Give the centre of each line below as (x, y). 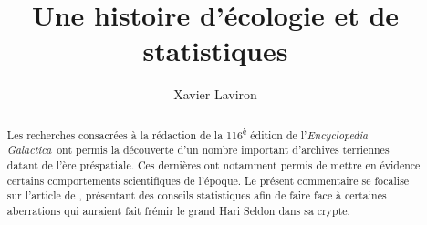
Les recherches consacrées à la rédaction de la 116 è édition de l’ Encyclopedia (187, 133)
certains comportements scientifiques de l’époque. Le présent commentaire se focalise (208, 180)
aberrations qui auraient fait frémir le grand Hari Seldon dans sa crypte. (178, 210)
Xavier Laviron (215, 94)
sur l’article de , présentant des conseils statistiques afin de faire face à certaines (197, 195)
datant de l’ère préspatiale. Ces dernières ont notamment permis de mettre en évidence (213, 164)
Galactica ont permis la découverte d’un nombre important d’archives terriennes (198, 150)
